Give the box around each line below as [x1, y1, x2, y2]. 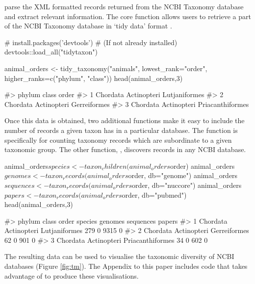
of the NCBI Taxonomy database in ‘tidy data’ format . [4, 21, 172, 31]
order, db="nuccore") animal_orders [132, 180, 242, 190]
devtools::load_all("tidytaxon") [4, 47, 98, 57]
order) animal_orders [170, 160, 235, 171]
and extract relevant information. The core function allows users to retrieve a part [4, 11, 251, 21]
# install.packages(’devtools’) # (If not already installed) [4, 37, 178, 47]
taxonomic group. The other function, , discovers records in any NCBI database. [4, 144, 246, 155]
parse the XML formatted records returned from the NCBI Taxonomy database [4, 1, 244, 11]
